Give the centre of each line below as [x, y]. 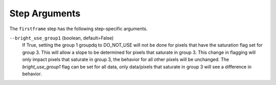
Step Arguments [45, 13]
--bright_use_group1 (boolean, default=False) [62, 38]
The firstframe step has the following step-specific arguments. [78, 29]
